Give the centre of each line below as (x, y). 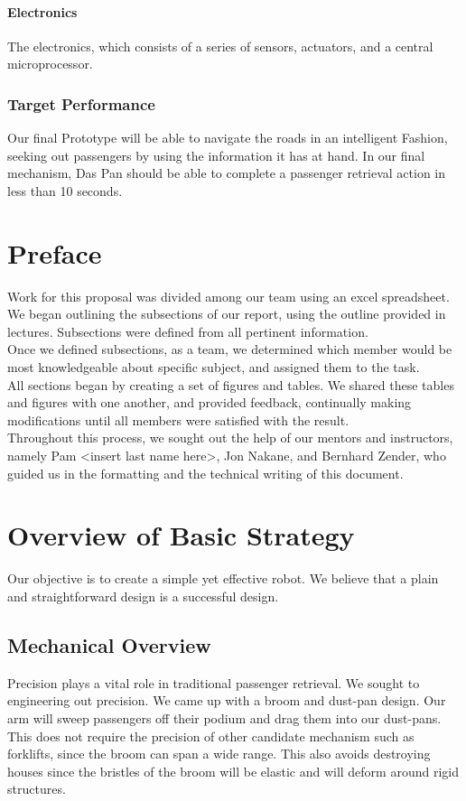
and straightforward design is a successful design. (143, 596)
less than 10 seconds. (65, 190)
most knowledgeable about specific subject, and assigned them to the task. (214, 367)
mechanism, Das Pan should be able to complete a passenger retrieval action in (227, 173)
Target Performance (81, 103)
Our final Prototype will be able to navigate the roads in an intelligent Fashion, (228, 138)
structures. (37, 789)
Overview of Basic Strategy (181, 535)
